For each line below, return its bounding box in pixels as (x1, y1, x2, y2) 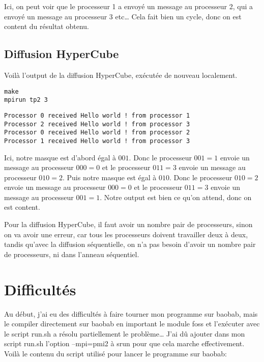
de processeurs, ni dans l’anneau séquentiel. (4, 248, 139, 259)
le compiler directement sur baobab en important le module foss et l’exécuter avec (4, 318, 260, 329)
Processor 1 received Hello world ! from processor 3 (4, 137, 190, 145)
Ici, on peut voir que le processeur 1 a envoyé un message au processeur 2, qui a (4, 1, 253, 11)
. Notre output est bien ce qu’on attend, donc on (100, 191, 252, 202)
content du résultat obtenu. (4, 21, 89, 32)
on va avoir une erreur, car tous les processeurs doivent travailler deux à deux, (4, 229, 248, 239)
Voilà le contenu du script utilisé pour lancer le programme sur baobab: (4, 348, 227, 358)
